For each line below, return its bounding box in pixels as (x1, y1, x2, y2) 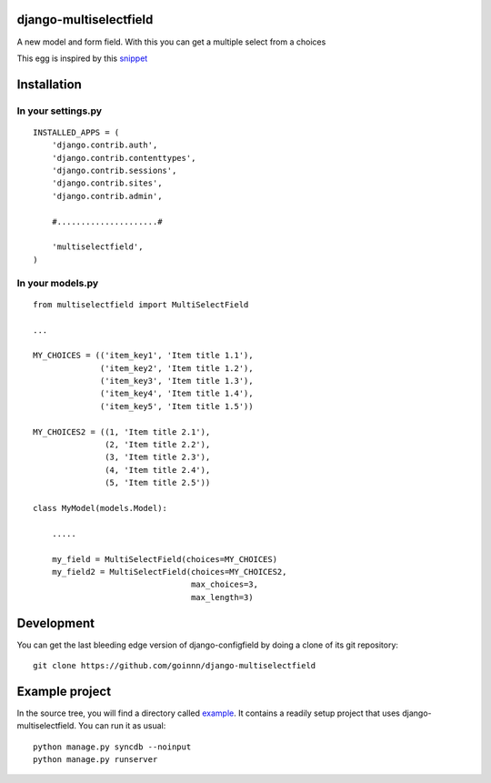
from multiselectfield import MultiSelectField (33, 299, 249, 309)
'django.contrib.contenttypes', (51, 153, 196, 163)
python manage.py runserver (33, 755, 158, 765)
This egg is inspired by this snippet (16, 53, 148, 64)
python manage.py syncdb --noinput (33, 741, 192, 752)
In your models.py (16, 276, 99, 289)
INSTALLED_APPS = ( (33, 127, 120, 137)
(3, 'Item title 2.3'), (105, 452, 211, 463)
